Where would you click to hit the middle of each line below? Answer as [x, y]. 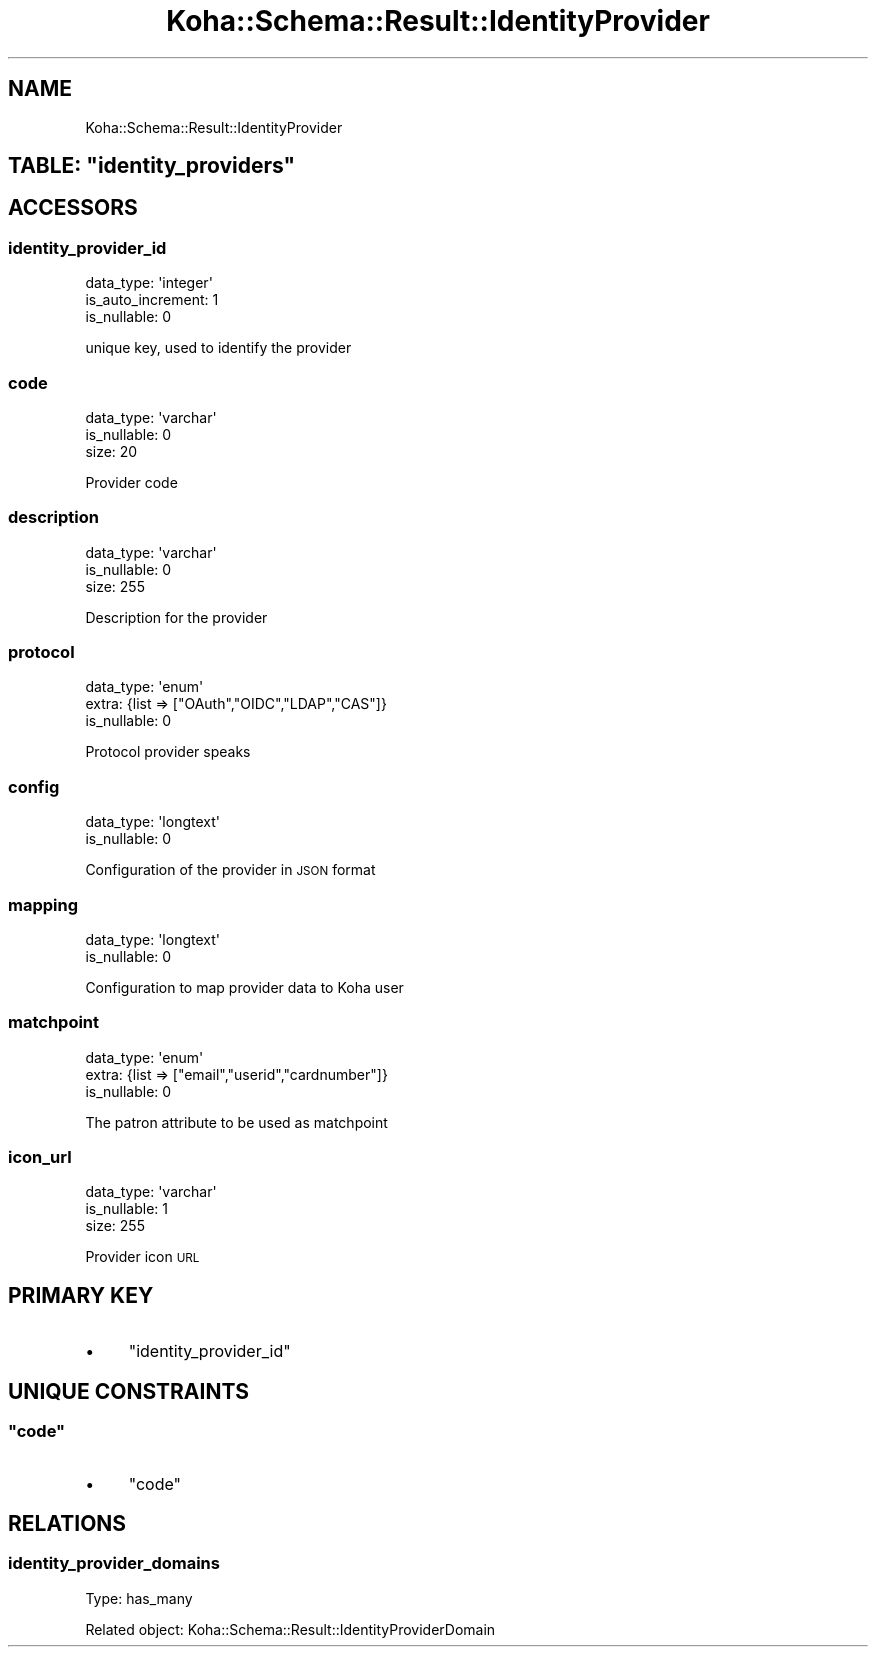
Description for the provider [176, 617]
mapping [43, 904]
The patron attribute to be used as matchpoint [236, 1122]
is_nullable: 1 [127, 1209]
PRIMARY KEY [81, 1295]
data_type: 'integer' [149, 283]
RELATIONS [67, 1523]
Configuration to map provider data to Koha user [244, 987]
